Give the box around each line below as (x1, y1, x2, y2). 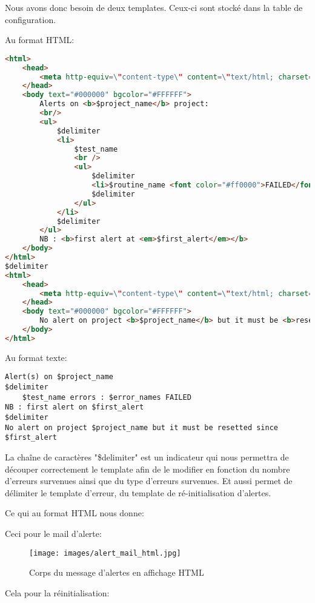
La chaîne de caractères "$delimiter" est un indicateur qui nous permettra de (5, 450, 289, 463)
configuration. (5, 13, 56, 25)
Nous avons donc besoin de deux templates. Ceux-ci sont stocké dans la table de (5, 1, 303, 13)
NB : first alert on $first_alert (5, 403, 144, 412)
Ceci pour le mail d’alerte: (5, 527, 102, 539)
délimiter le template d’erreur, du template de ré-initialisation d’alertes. (5, 486, 271, 499)
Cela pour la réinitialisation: (5, 586, 110, 599)
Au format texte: (5, 351, 67, 363)
